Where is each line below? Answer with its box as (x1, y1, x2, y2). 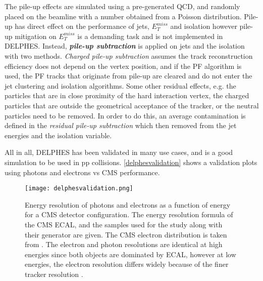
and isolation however (170, 21, 237, 31)
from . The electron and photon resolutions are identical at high (25, 239, 223, 250)
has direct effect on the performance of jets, (15, 21, 149, 31)
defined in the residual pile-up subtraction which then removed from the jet (5, 120, 237, 131)
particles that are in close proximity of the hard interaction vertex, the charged (5, 90, 249, 101)
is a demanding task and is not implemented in (77, 30, 223, 41)
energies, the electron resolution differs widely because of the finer (25, 259, 229, 269)
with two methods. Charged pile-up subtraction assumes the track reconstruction (5, 50, 253, 61)
